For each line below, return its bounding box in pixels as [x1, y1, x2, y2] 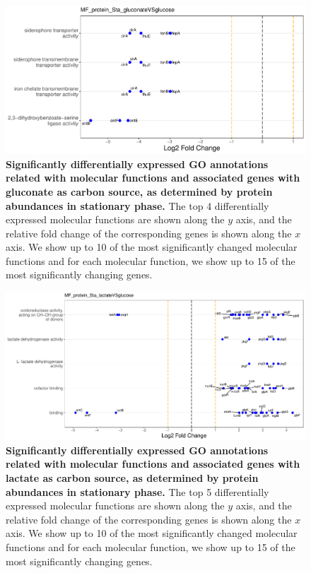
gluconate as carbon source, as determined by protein [6, 184, 273, 199]
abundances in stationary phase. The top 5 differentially [6, 484, 269, 499]
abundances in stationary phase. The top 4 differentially [6, 198, 269, 213]
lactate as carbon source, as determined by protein [6, 470, 259, 485]
